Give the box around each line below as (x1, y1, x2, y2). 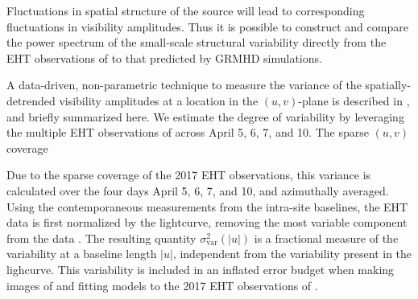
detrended (6, 92, 56, 109)
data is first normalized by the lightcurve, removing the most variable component (6, 214, 408, 231)
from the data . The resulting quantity (6, 229, 197, 246)
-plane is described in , (298, 92, 410, 109)
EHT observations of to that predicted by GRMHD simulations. (6, 49, 322, 66)
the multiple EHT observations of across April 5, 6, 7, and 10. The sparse (6, 124, 369, 141)
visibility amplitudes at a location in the (59, 92, 259, 109)
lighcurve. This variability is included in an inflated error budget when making (6, 260, 395, 277)
